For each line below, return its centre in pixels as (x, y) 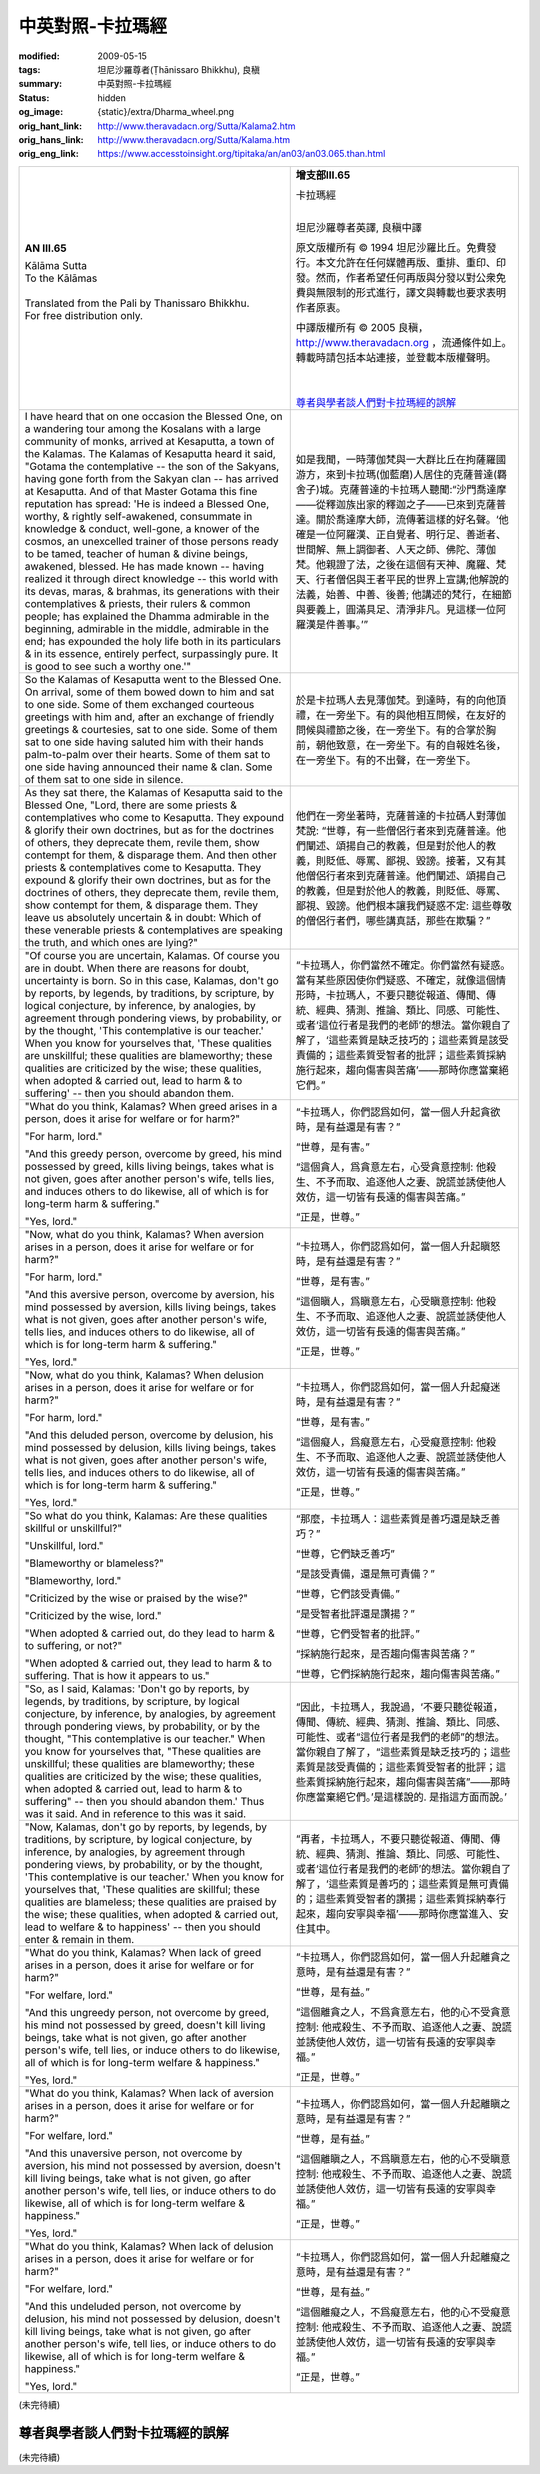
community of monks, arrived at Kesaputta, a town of (149, 441)
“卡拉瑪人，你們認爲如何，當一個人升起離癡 (398, 2257)
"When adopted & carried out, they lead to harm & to (148, 1663)
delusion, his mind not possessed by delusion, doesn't (152, 2318)
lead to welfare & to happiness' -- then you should (142, 1927)
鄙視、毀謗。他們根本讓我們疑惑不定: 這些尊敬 (403, 905)
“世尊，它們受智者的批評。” (357, 1633)
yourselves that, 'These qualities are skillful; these (142, 1889)
